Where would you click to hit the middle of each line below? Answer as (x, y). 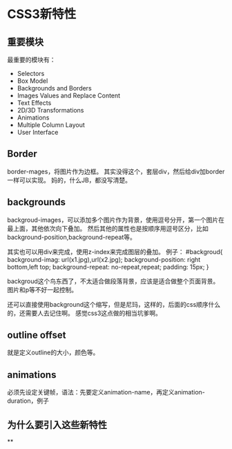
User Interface (38, 132)
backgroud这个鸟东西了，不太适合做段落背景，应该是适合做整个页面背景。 (113, 281)
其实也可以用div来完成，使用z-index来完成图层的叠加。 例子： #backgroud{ (115, 251)
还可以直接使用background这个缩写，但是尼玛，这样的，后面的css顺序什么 (114, 304)
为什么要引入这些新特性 (57, 424)
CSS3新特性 (42, 14)
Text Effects (34, 103)
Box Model (32, 81)
